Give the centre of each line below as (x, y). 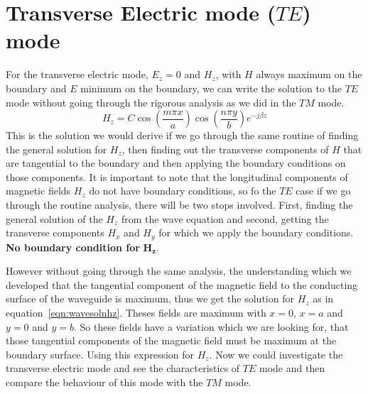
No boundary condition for (73, 247)
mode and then (292, 368)
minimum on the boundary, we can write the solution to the (211, 88)
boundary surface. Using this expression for (100, 354)
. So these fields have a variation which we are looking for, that (211, 326)
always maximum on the (309, 74)
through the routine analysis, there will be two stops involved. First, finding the (179, 205)
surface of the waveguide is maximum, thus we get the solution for (150, 299)
